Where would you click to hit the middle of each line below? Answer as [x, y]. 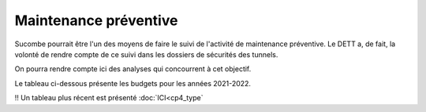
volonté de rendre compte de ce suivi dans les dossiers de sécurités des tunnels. [146, 54]
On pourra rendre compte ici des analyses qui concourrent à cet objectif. [133, 69]
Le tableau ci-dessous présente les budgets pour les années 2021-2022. [133, 83]
